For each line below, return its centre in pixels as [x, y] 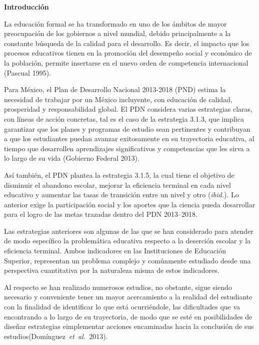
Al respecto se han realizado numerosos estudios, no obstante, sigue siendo [118, 287]
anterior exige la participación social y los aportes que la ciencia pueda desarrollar [130, 204]
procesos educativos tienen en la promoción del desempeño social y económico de [128, 53]
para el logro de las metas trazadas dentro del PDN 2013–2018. [101, 214]
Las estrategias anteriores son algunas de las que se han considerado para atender [129, 231]
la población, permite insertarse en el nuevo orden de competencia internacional [126, 62]
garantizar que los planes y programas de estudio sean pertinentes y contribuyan [127, 128]
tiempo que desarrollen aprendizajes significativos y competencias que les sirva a [127, 148]
